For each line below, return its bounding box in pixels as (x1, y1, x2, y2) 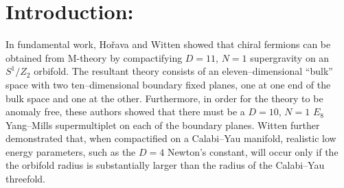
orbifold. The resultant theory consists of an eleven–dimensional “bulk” (34, 64, 333, 78)
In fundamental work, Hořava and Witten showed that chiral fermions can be (5, 37, 331, 51)
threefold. (5, 172, 46, 186)
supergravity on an (250, 50, 330, 64)
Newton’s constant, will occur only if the (167, 144, 339, 158)
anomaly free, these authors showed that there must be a (5, 104, 245, 119)
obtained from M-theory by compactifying (5, 50, 183, 64)
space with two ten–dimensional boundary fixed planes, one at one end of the (5, 77, 331, 91)
